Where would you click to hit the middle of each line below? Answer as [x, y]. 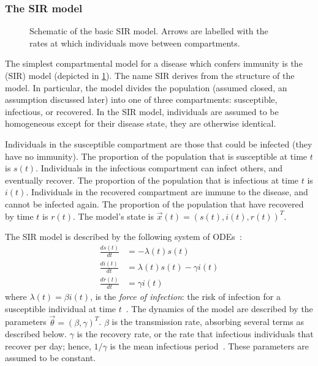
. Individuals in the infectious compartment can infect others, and [159, 168]
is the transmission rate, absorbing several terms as [208, 322]
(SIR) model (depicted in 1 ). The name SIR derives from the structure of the [150, 75]
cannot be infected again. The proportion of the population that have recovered [154, 204]
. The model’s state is [113, 216]
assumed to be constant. [50, 358]
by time [19, 216]
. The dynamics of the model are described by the [219, 308]
